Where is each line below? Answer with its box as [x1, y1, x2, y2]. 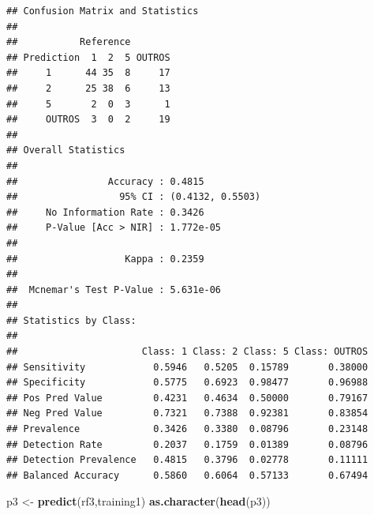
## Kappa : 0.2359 [6, 253, 204, 265]
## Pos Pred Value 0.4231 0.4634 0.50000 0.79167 [6, 392, 368, 404]
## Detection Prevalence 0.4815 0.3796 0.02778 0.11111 [6, 454, 368, 466]
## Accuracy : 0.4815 [6, 175, 204, 187]
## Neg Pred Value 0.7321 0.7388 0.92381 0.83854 [6, 408, 368, 419]
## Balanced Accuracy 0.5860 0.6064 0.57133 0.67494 [6, 469, 368, 481]
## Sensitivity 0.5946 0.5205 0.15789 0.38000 [6, 361, 368, 373]
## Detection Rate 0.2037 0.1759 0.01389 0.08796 [6, 438, 368, 450]
